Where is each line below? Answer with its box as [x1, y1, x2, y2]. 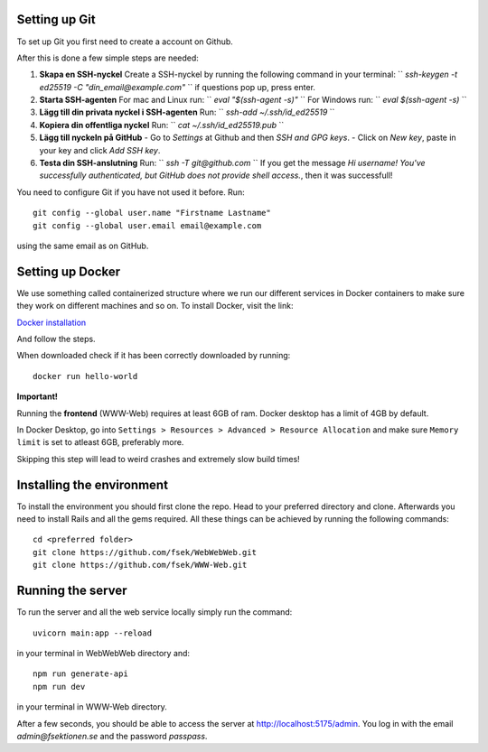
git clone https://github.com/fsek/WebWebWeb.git [33, 547, 258, 557]
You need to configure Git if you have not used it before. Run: [16, 186, 245, 198]
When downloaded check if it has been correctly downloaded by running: [16, 350, 291, 361]
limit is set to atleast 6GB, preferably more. [16, 437, 184, 448]
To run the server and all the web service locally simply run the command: [16, 607, 293, 617]
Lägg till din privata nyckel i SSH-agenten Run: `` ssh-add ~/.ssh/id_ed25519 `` [39, 107, 335, 117]
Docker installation [16, 317, 87, 328]
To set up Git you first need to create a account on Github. [16, 36, 234, 47]
